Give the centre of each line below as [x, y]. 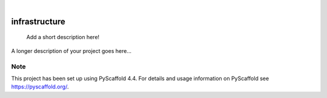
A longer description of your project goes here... [71, 51]
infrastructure [38, 21]
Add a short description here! [63, 37]
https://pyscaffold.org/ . [40, 87]
